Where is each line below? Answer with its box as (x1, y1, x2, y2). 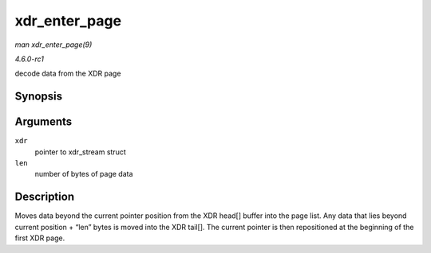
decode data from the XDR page (14, 68, 121, 79)
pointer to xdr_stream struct (34, 147, 127, 157)
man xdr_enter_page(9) (14, 40, 93, 49)
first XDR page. (14, 233, 65, 243)
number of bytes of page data (34, 169, 133, 179)
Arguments (14, 115, 73, 129)
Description (14, 190, 75, 204)
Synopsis (14, 90, 63, 103)
